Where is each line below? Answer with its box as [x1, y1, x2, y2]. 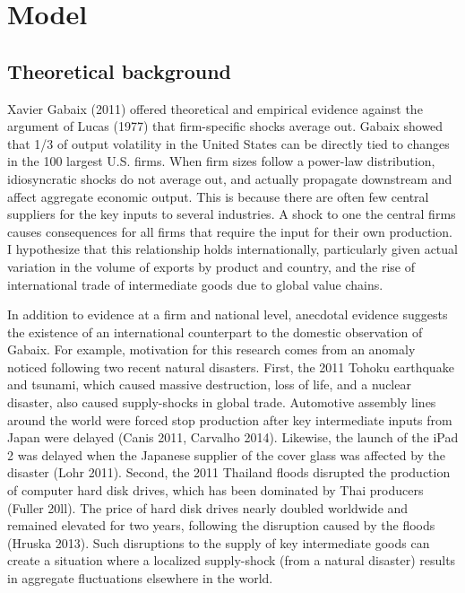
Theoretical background [7, 57, 232, 84]
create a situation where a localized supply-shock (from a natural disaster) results [7, 551, 456, 570]
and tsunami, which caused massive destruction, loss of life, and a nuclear [7, 375, 411, 394]
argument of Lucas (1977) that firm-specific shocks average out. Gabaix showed [7, 117, 443, 135]
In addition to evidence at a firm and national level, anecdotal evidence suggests [7, 305, 448, 324]
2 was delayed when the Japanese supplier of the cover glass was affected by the [7, 445, 446, 464]
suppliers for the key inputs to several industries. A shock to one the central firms [7, 205, 456, 223]
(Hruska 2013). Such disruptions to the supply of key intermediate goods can [7, 533, 430, 552]
